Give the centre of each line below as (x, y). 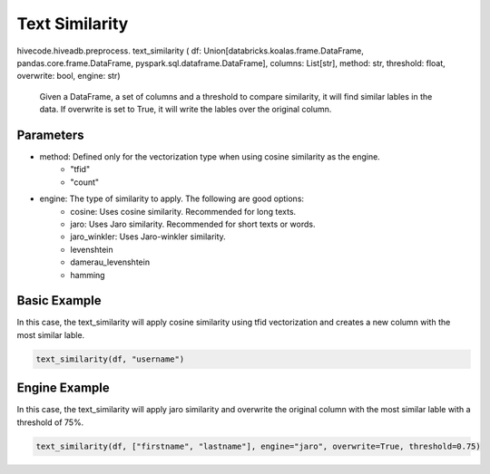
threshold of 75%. (50, 422)
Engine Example (64, 388)
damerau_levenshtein (110, 262)
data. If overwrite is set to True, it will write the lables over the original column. (186, 110)
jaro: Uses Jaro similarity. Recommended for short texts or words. (193, 224)
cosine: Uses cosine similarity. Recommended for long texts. (183, 211)
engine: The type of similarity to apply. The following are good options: (171, 198)
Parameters (50, 135)
